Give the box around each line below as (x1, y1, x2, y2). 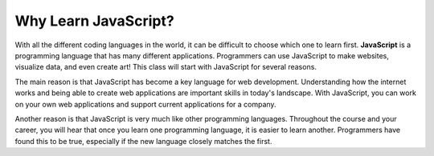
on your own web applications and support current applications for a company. (14, 99, 276, 109)
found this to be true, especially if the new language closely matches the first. (14, 136, 272, 146)
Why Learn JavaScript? (14, 12, 174, 30)
